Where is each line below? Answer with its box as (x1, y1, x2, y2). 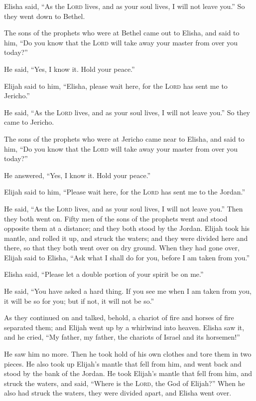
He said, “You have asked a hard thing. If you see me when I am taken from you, (4, 286, 252, 296)
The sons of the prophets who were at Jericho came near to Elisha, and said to (4, 133, 245, 144)
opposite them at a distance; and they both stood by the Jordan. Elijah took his (4, 223, 250, 233)
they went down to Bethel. (4, 10, 85, 21)
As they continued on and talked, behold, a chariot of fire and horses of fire (4, 312, 234, 323)
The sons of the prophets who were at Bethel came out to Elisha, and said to (4, 27, 240, 38)
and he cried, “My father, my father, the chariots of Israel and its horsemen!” (4, 332, 240, 342)
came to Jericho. (4, 117, 54, 127)
